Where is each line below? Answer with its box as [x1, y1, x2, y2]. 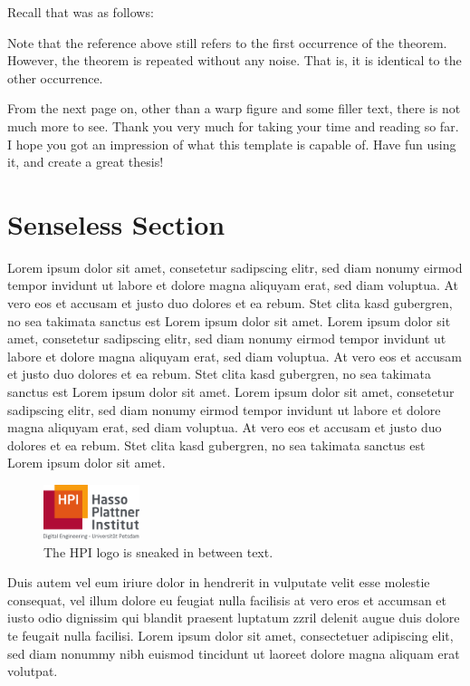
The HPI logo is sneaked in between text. [43, 542, 273, 561]
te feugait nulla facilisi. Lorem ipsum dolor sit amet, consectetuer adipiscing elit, [7, 625, 454, 644]
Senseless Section [7, 205, 225, 242]
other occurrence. [7, 68, 103, 87]
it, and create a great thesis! [7, 152, 164, 171]
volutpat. [7, 662, 58, 681]
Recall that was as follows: [7, 3, 154, 21]
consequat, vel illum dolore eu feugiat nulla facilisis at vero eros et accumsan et [7, 590, 447, 609]
